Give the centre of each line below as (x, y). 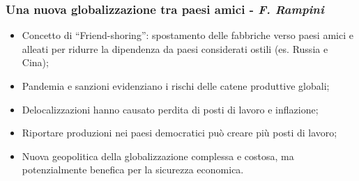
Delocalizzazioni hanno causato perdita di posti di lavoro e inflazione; (170, 109)
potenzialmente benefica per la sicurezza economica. (133, 170)
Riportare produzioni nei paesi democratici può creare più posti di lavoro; (179, 133)
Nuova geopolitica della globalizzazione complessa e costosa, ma (158, 156)
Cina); (35, 62)
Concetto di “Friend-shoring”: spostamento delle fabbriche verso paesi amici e (188, 35)
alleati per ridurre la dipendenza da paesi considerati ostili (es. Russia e (175, 48)
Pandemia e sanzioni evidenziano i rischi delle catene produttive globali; (176, 86)
